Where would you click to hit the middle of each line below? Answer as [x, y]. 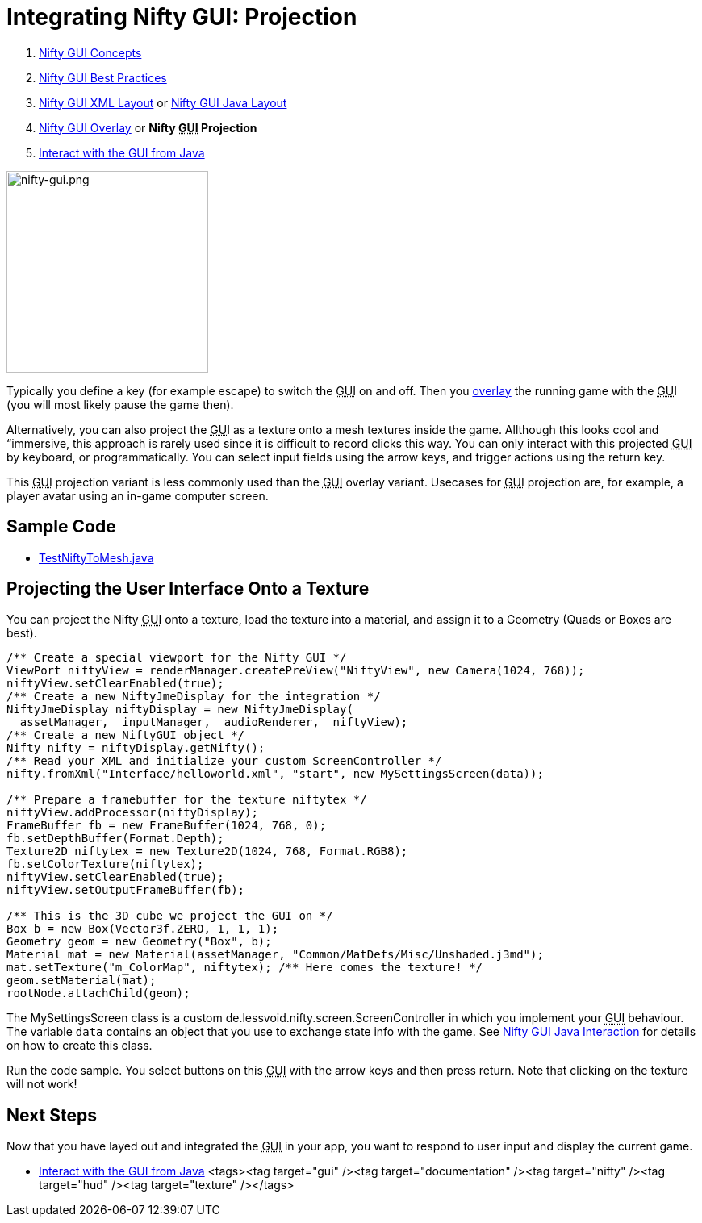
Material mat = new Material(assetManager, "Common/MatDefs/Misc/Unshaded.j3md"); [275, 955]
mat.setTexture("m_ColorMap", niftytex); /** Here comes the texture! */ [245, 968]
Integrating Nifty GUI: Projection [182, 17]
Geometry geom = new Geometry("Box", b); [139, 942]
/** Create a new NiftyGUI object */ [126, 735]
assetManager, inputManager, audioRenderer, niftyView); [214, 722]
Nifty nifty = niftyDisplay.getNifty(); [136, 748]
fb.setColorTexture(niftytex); [105, 864]
